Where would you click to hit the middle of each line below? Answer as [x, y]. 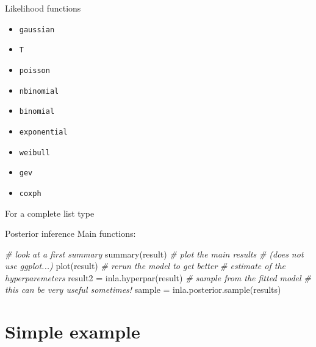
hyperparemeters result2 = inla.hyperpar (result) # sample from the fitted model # [158, 277]
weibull [34, 152]
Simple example [73, 331]
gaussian [37, 30]
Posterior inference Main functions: [70, 233]
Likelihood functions [43, 8]
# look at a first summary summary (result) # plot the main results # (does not [154, 254]
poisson [34, 70]
